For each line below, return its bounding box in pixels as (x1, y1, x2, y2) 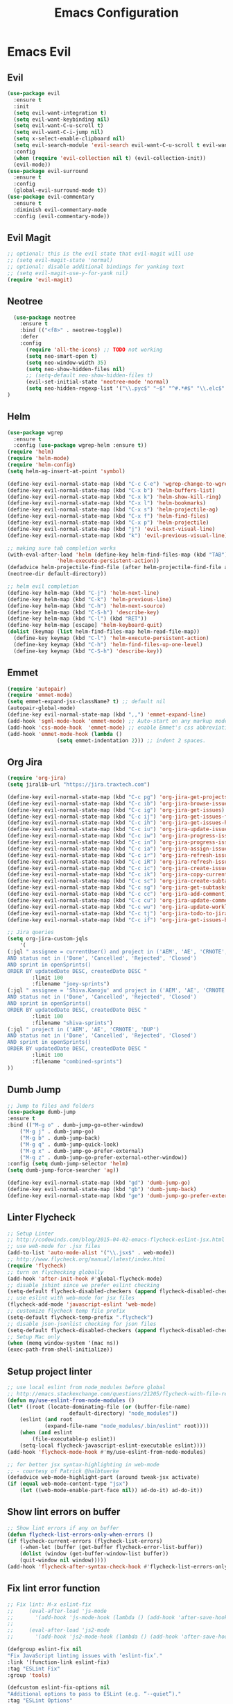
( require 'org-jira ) (7, 775, 67, 782)
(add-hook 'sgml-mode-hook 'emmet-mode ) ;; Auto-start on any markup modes (7, 717, 231, 724)
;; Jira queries (7, 929, 54, 936)
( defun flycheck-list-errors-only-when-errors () (7, 1531, 154, 1538)
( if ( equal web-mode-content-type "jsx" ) (7, 1480, 129, 1488)
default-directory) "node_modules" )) (69, 1409, 178, 1417)
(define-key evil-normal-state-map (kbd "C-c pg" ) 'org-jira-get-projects (7, 794, 228, 801)
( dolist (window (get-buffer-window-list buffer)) (19, 1550, 169, 1557)
